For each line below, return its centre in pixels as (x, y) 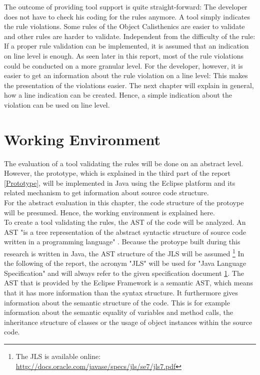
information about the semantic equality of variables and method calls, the (119, 312)
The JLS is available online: (58, 356)
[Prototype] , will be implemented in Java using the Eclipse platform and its (120, 182)
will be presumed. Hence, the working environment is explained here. (109, 212)
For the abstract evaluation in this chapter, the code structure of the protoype (124, 203)
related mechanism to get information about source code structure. (106, 193)
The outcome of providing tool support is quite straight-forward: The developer (126, 7)
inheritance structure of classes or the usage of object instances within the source (128, 322)
